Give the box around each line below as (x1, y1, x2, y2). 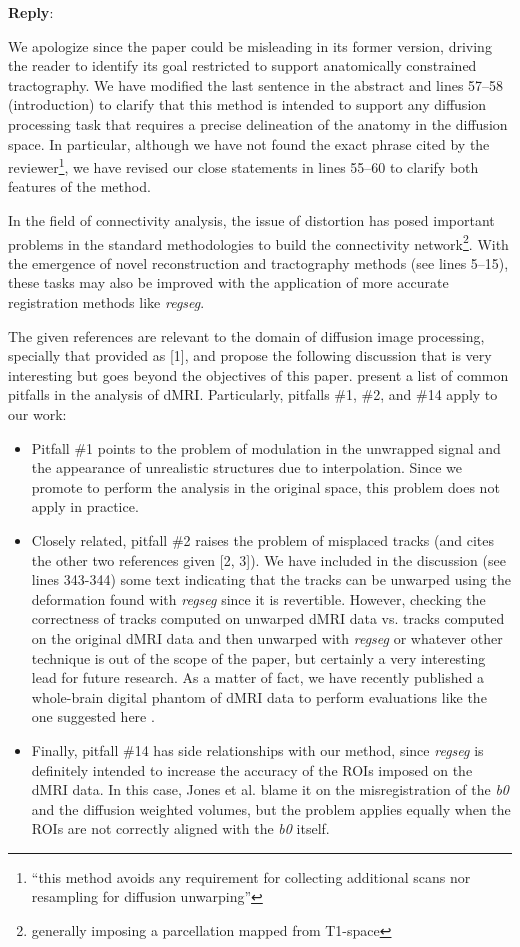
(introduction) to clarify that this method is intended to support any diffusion (8, 94, 487, 115)
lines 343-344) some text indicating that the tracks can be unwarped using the (31, 569, 511, 590)
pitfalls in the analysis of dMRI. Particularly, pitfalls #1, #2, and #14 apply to (8, 384, 498, 405)
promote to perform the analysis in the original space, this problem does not (31, 476, 500, 497)
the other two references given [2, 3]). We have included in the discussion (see (31, 549, 506, 570)
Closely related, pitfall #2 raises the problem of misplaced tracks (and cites (31, 529, 494, 550)
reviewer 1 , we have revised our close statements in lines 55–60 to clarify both (8, 154, 479, 177)
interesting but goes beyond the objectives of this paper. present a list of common (8, 364, 509, 385)
